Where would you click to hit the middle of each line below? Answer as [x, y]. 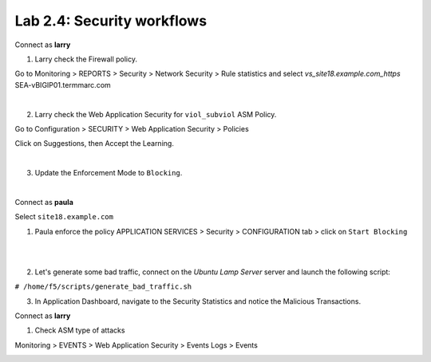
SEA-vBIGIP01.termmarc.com [63, 85]
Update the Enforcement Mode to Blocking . [109, 173]
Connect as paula [44, 202]
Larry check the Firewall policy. [86, 59]
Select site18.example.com [64, 217]
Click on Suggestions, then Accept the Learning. [95, 144]
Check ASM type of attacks [80, 330]
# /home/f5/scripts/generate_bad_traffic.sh [103, 287]
